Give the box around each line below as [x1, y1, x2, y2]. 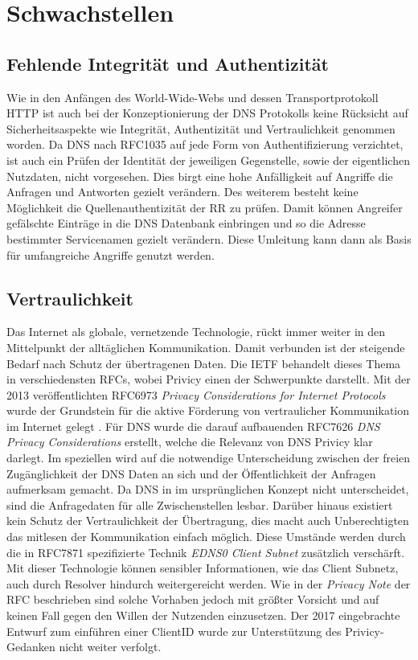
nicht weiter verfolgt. [59, 638, 162, 655]
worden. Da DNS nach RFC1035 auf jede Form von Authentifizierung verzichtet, [6, 136, 404, 153]
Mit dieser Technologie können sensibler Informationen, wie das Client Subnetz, [6, 560, 399, 576]
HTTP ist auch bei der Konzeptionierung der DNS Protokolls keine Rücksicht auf [6, 105, 408, 121]
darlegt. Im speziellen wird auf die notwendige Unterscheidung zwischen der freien [6, 449, 411, 466]
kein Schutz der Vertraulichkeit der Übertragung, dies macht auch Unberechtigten [6, 512, 409, 529]
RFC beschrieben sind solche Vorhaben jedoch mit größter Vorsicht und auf [6, 591, 379, 608]
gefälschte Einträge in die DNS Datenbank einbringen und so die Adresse [6, 215, 366, 232]
